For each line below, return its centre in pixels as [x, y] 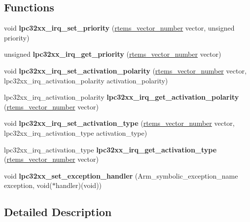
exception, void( [28, 185]
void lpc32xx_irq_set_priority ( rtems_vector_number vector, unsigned [119, 28]
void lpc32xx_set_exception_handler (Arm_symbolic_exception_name [121, 175]
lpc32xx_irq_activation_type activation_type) [76, 132]
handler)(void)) [79, 185]
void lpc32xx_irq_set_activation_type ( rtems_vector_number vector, [119, 123]
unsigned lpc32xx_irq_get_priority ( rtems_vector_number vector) [113, 54]
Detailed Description [58, 212]
